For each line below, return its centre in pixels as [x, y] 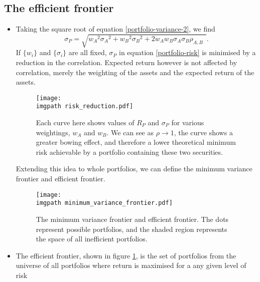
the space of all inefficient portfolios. [92, 239]
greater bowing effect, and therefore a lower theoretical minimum [136, 142]
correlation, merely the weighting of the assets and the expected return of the [135, 72]
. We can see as [130, 132]
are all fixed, [88, 52]
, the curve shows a [203, 132]
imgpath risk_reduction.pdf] [85, 106]
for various [188, 122]
